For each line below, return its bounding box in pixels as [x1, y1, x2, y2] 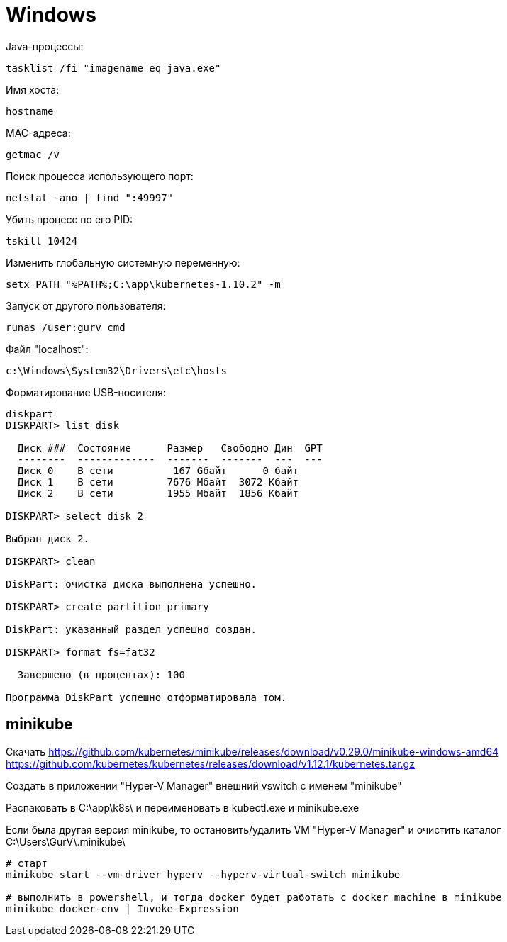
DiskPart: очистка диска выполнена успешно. [6, 578, 257, 590]
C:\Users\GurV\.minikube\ [6, 835, 126, 848]
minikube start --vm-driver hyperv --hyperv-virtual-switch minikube [6, 868, 401, 880]
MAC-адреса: [6, 126, 71, 139]
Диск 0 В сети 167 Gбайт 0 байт [17, 464, 299, 476]
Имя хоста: [6, 83, 60, 96]
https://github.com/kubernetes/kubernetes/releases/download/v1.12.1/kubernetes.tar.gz [6, 757, 415, 770]
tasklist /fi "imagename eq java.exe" [6, 62, 221, 74]
